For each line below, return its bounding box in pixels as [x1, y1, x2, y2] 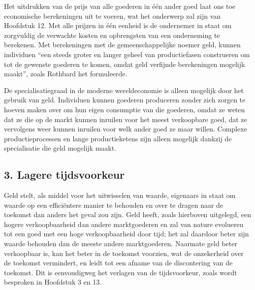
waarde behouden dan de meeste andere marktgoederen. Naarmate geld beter [4, 238, 237, 249]
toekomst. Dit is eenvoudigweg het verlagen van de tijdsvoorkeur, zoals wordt [4, 267, 237, 277]
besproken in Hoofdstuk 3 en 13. [4, 277, 102, 287]
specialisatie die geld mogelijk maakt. [4, 143, 117, 153]
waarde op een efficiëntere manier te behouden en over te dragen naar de [4, 199, 223, 210]
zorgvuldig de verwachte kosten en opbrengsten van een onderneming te [4, 30, 220, 40]
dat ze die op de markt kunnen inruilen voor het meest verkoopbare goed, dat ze [4, 114, 247, 124]
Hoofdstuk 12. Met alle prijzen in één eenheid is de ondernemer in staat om [4, 20, 232, 31]
